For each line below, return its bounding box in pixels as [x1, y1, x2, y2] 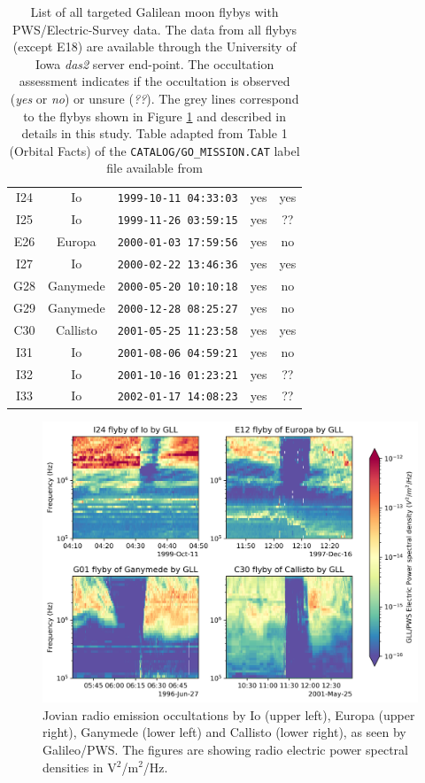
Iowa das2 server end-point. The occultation [35, 54, 274, 73]
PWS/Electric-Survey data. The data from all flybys [12, 19, 297, 38]
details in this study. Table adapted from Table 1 [21, 124, 288, 143]
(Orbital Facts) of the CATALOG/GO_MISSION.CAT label [9, 141, 300, 159]
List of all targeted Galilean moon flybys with [30, 3, 279, 20]
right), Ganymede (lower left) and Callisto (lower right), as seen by [42, 723, 406, 741]
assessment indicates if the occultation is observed [19, 72, 290, 90]
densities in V [42, 757, 117, 776]
